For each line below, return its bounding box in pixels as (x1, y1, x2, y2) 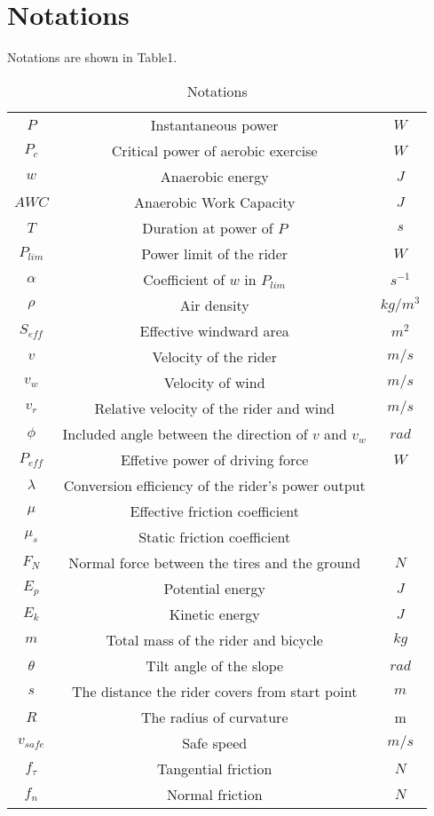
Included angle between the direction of (62, 423, 308, 444)
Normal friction (166, 783, 263, 804)
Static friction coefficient (138, 526, 291, 547)
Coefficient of (143, 268, 225, 289)
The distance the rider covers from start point (72, 680, 358, 701)
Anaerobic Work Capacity (133, 191, 296, 212)
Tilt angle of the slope (146, 654, 284, 676)
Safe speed (182, 732, 248, 753)
